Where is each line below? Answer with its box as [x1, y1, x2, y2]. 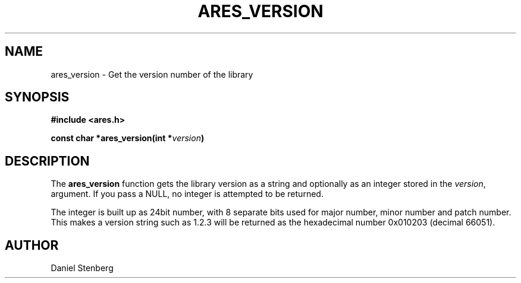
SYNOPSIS [5, 90, 70, 105]
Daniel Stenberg [51, 263, 114, 274]
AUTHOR [5, 237, 59, 253]
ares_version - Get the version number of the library [51, 69, 253, 80]
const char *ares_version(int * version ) [51, 133, 205, 144]
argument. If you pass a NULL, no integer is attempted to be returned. [51, 189, 324, 199]
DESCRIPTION [5, 153, 90, 168]
